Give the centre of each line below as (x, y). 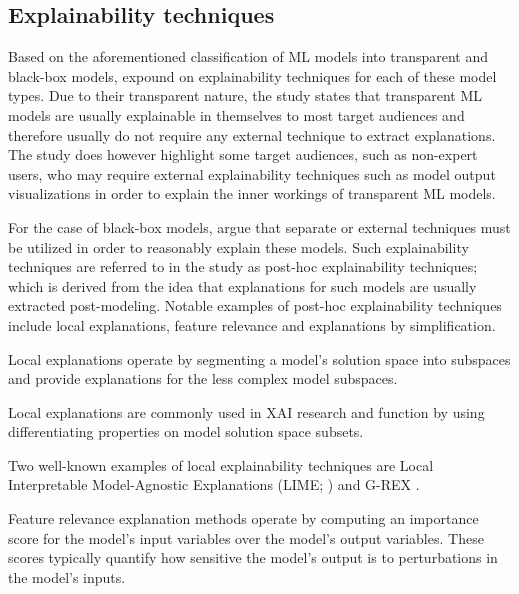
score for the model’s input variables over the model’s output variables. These (246, 537)
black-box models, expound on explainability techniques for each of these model (252, 75)
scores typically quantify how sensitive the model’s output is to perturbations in (253, 557)
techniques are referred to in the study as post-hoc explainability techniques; (243, 266)
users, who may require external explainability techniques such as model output (252, 173)
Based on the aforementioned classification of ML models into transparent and (248, 56)
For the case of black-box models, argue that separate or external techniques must (259, 226)
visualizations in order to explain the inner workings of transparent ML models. (252, 193)
